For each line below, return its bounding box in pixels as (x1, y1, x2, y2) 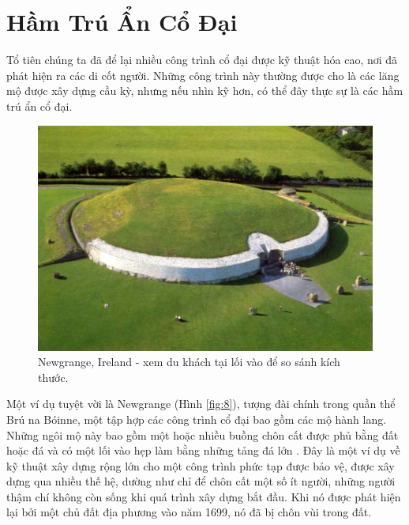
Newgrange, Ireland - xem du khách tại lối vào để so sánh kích (38, 353, 340, 370)
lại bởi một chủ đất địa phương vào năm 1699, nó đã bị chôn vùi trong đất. (6, 504, 372, 520)
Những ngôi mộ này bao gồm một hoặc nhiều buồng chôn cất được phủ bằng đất (6, 426, 399, 443)
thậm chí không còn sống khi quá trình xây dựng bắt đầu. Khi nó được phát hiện (6, 488, 401, 504)
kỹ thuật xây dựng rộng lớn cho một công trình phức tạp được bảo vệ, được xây (6, 457, 395, 474)
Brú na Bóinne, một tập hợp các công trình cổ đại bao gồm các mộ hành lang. (6, 410, 387, 427)
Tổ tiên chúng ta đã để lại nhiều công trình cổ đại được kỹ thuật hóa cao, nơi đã (6, 51, 398, 68)
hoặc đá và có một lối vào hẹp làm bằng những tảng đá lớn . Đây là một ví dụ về (6, 442, 400, 459)
